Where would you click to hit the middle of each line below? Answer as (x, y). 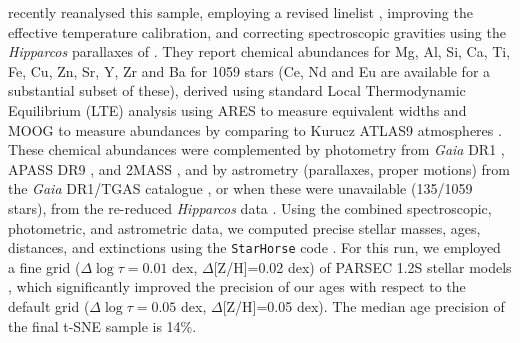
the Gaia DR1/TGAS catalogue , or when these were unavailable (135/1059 (240, 188)
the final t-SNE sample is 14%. (102, 325)
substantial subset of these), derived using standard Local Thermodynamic (237, 90)
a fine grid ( (44, 266)
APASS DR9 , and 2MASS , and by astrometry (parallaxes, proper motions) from (259, 168)
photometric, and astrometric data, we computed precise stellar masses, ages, (244, 227)
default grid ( (49, 305)
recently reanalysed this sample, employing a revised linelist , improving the (240, 12)
